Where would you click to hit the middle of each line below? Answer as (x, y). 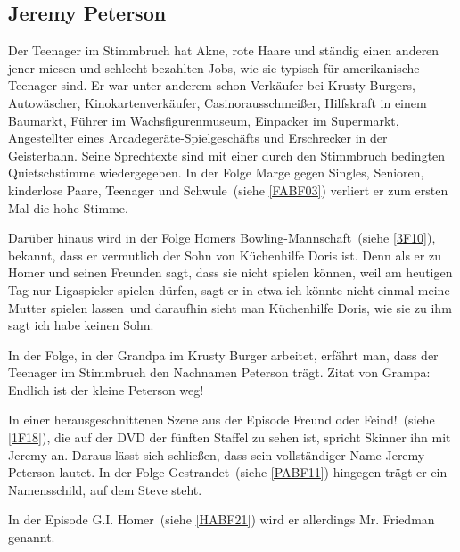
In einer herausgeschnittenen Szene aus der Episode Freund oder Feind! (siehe (222, 420)
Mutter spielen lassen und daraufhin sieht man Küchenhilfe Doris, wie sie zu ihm (230, 307)
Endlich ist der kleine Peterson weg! (106, 389)
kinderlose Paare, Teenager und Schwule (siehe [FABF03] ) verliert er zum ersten (228, 189)
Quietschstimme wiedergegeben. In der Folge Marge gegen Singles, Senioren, (216, 173)
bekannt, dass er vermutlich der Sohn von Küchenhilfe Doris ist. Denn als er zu (225, 255)
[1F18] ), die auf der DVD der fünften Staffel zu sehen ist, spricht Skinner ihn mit (230, 437)
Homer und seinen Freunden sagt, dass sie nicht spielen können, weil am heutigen (230, 272)
